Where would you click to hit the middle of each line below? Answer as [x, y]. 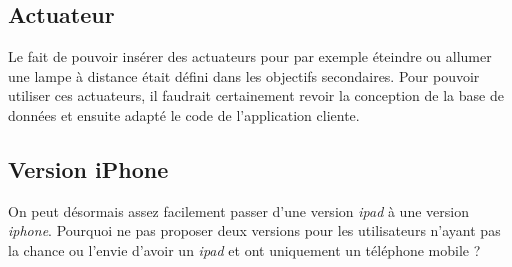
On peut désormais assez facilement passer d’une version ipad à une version [238, 210]
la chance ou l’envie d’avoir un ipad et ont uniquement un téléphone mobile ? [244, 249]
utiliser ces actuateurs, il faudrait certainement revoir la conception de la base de [256, 95]
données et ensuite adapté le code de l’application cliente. [184, 114]
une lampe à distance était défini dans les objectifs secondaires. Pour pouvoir [244, 75]
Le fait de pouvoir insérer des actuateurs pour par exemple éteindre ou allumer [250, 56]
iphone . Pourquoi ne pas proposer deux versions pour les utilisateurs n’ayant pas [254, 230]
